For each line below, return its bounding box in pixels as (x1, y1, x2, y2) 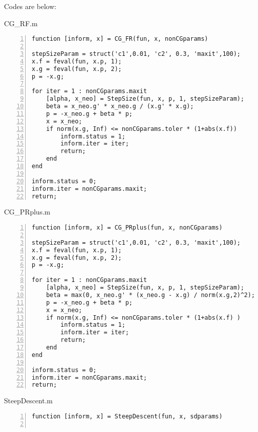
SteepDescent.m (4, 395, 53, 406)
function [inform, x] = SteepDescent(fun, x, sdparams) (32, 412, 223, 420)
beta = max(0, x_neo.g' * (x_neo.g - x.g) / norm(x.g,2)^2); (46, 291, 255, 299)
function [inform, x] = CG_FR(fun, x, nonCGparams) (32, 35, 208, 43)
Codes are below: (4, 1, 56, 11)
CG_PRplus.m (4, 206, 50, 217)
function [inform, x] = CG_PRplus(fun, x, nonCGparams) (32, 224, 223, 232)
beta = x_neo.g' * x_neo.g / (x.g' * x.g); (46, 103, 194, 110)
